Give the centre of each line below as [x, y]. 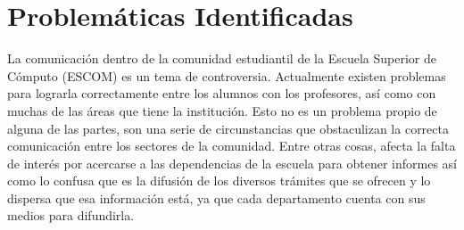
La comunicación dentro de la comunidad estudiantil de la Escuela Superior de [222, 58]
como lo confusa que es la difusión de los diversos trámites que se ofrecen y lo [219, 181]
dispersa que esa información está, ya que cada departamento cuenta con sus [216, 197]
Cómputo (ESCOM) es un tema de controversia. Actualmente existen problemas [227, 75]
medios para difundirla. [71, 215]
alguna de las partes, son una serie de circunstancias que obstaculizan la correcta [228, 128]
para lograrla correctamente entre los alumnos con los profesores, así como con [222, 93]
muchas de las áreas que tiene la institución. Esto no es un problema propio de [222, 110]
